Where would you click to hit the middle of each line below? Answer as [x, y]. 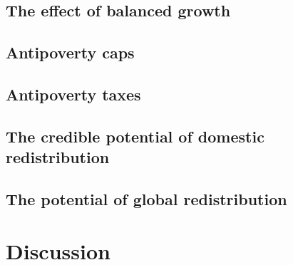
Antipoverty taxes [73, 94]
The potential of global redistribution [146, 198]
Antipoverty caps [70, 52]
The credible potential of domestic [135, 136]
